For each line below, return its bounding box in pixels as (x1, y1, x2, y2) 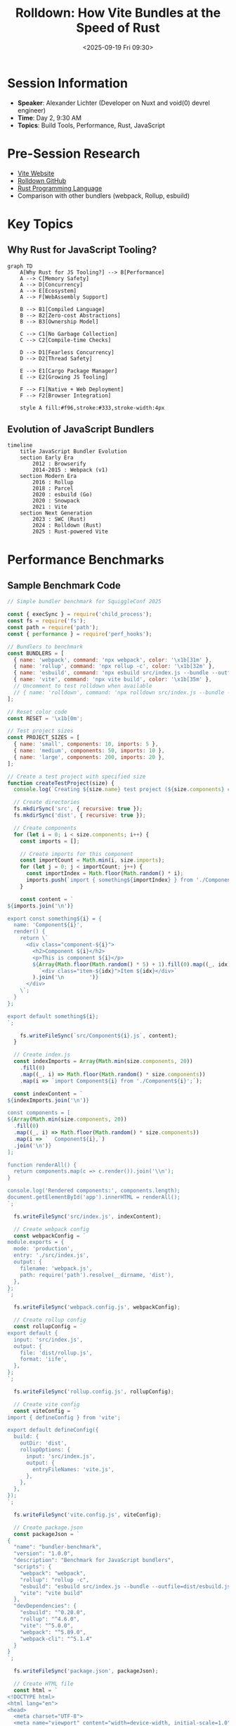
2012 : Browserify (32, 460, 86, 467)
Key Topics (7, 216, 74, 232)
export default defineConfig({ (7, 1427, 99, 1434)
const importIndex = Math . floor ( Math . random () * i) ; (25, 870, 184, 877)
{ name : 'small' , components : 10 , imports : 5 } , (13, 741, 159, 748)
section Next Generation (20, 510, 93, 517)
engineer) (17, 106, 46, 114)
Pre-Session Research (7, 146, 140, 161)
